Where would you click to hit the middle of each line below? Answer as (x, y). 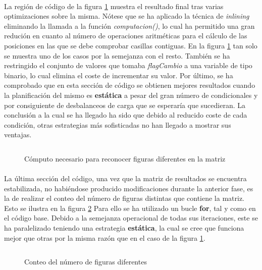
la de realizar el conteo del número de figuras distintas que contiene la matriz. (124, 198)
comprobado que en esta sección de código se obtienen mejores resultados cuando (130, 85)
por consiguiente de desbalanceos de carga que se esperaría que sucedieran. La (125, 105)
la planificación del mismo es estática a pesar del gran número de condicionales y (131, 95)
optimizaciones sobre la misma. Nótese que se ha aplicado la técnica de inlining (127, 16)
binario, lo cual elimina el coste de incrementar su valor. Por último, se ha (119, 75)
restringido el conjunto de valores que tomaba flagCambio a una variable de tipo (128, 65)
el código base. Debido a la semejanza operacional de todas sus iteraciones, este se (131, 218)
